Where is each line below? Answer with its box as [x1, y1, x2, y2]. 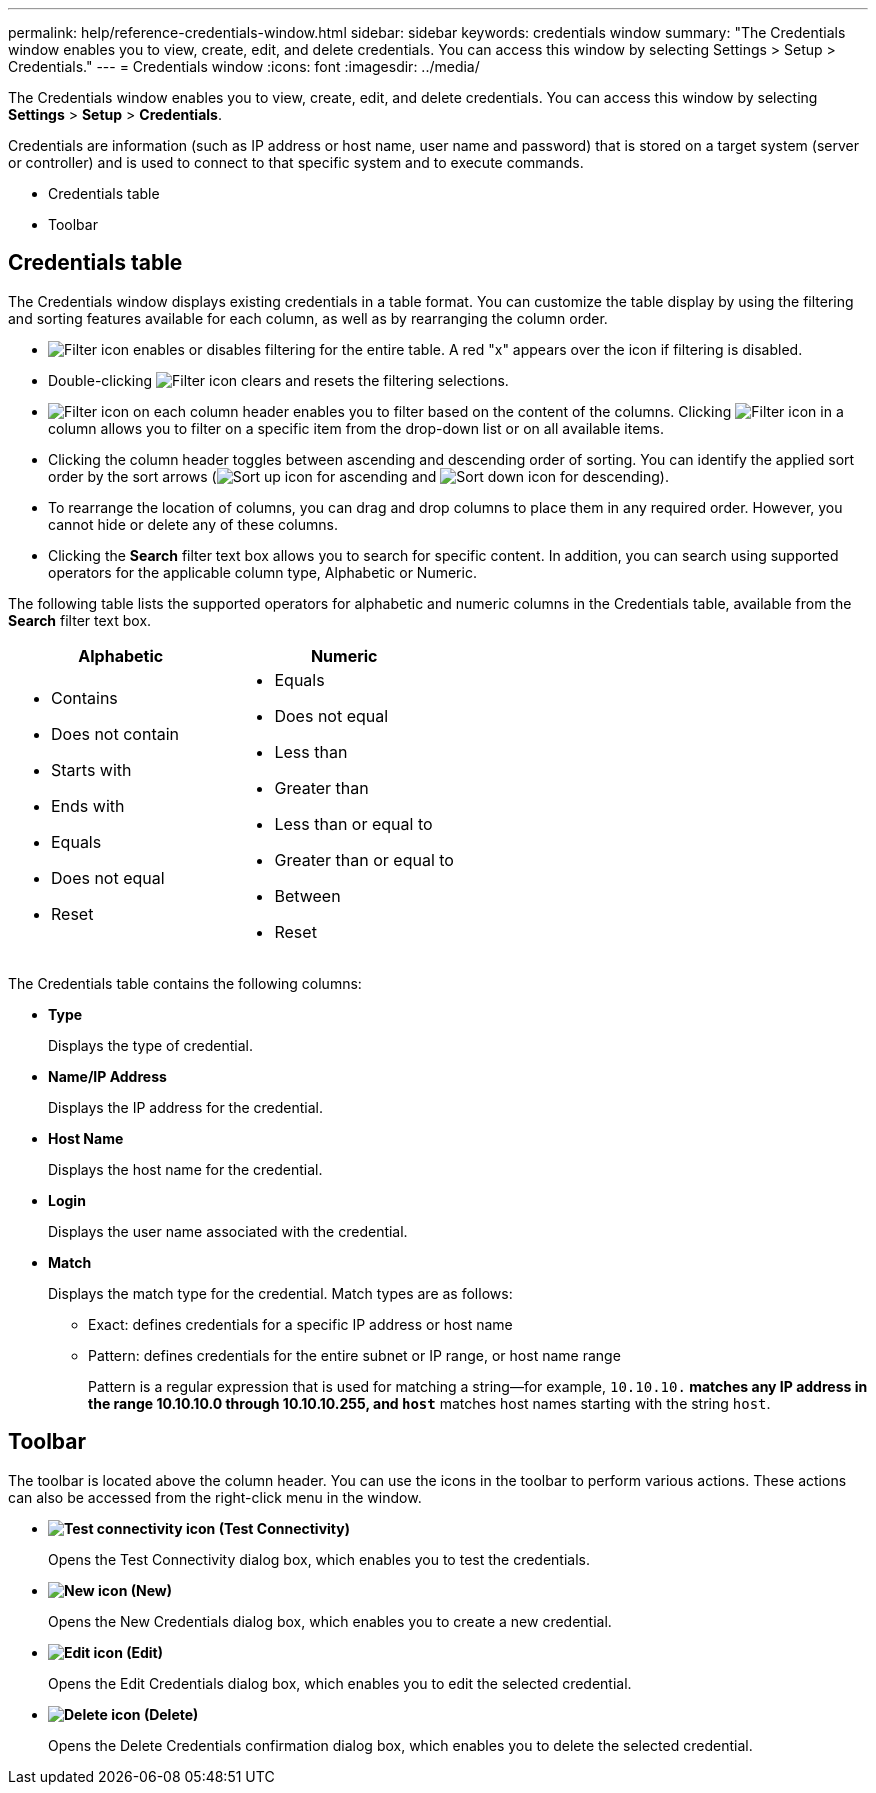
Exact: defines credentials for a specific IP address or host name [88, 1315, 513, 1333]
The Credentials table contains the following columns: [8, 974, 362, 992]
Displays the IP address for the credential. [48, 1098, 324, 1116]
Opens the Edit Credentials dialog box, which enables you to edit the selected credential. [48, 1674, 632, 1692]
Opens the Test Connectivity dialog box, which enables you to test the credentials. [48, 1550, 591, 1568]
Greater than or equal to [274, 849, 454, 870]
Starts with [51, 759, 132, 780]
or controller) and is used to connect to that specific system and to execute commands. [8, 154, 584, 171]
